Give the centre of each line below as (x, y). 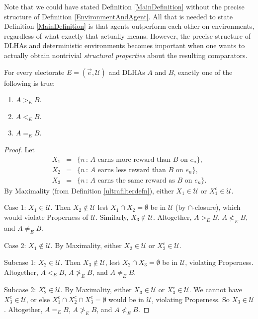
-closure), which (216, 207)
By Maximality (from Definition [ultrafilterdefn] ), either (89, 190)
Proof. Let (19, 149)
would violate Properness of (46, 217)
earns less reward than (132, 170)
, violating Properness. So (190, 299)
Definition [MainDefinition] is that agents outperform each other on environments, (129, 26)
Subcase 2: (20, 289)
